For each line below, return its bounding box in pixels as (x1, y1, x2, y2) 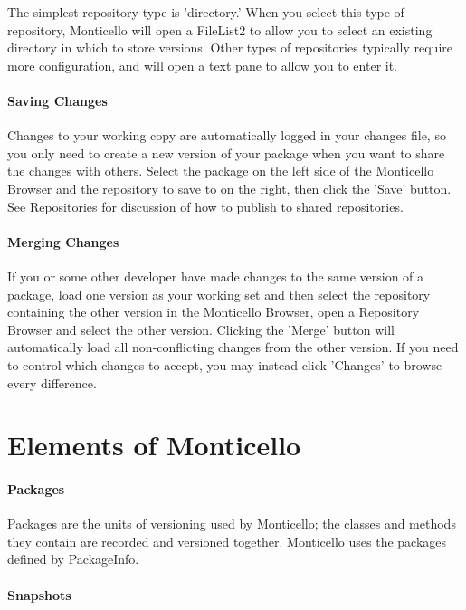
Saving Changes (7, 91, 108, 110)
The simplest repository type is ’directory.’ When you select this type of (7, 3, 404, 21)
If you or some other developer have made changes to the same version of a (7, 266, 424, 285)
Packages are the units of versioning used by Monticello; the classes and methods (7, 514, 456, 533)
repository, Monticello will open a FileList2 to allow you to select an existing (7, 20, 433, 39)
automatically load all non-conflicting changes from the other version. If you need (7, 338, 459, 357)
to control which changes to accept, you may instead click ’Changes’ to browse (7, 355, 442, 374)
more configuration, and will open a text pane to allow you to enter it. (7, 55, 398, 74)
